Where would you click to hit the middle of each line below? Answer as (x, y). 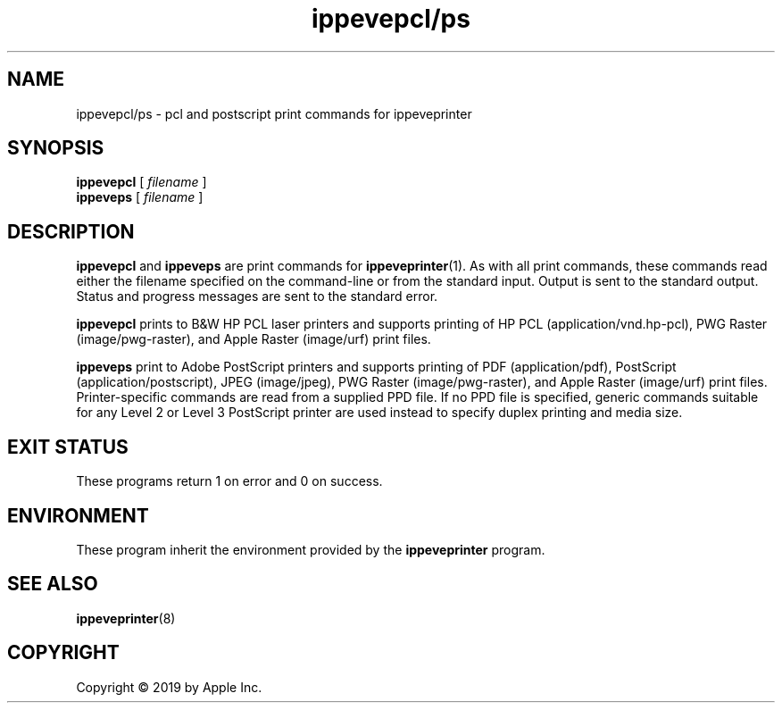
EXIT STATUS (68, 447)
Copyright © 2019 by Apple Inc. (169, 687)
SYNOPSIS (56, 148)
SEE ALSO (53, 584)
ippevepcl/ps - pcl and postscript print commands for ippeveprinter (274, 113)
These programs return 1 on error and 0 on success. (229, 481)
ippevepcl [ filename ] (141, 182)
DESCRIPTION (71, 231)
